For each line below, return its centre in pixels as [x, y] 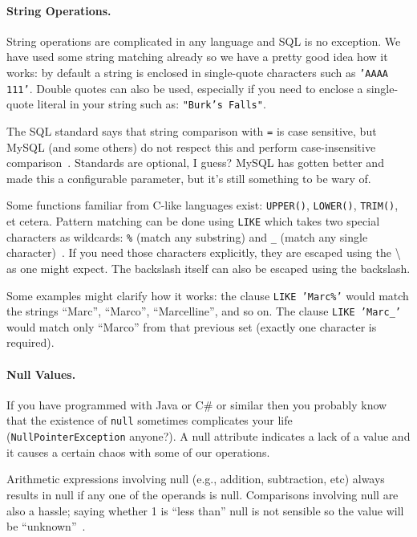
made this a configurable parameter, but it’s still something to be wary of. [189, 178]
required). [30, 342]
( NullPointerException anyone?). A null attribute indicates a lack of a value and [208, 436]
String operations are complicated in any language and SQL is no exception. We [204, 41]
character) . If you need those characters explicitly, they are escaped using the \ [204, 252]
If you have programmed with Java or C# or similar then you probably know [197, 404]
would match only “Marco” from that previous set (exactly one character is [192, 326]
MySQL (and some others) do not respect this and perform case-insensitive [191, 146]
